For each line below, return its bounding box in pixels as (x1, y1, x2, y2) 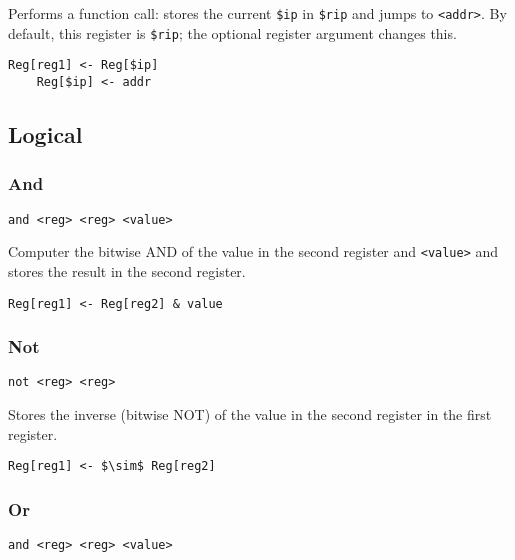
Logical (8, 119, 83, 150)
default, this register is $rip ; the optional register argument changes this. (8, 22, 457, 43)
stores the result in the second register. (8, 260, 246, 281)
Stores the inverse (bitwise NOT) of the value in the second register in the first (8, 404, 492, 425)
